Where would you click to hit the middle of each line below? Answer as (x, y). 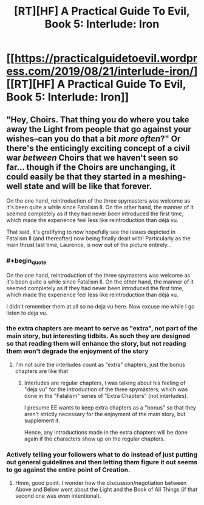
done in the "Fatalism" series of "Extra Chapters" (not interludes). (106, 395)
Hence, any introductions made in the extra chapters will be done (106, 432)
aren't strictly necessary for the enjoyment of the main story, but (105, 414)
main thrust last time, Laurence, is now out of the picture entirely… (89, 245)
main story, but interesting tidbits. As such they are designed (98, 336)
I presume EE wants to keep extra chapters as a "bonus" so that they (110, 407)
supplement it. (42, 420)
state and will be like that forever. (88, 186)
